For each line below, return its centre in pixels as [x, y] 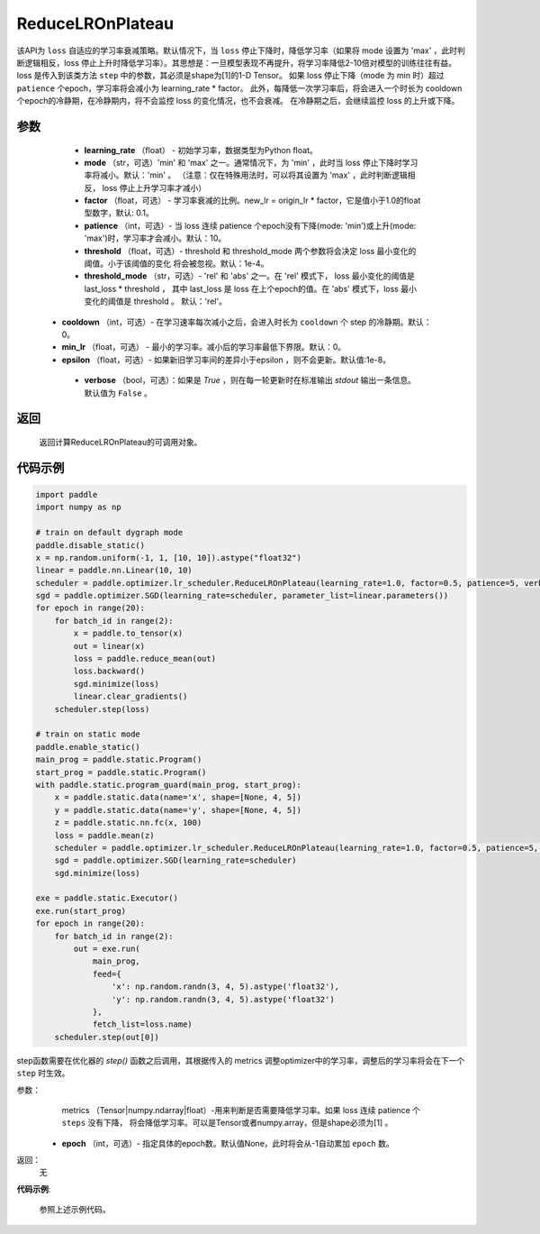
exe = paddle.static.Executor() [107, 898]
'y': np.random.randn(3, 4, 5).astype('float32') [223, 999]
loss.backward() [109, 671]
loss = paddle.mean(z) [104, 835]
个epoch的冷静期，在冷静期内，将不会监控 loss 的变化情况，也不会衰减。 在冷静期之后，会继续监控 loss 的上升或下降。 [238, 101]
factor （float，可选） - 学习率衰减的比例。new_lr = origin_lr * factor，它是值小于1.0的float [252, 201]
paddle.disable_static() [90, 545]
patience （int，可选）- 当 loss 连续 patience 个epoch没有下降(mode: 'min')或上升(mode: [250, 225]
